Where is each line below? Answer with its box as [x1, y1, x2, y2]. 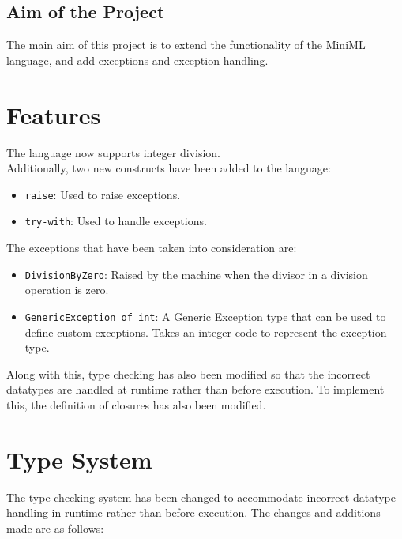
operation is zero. [24, 281, 109, 298]
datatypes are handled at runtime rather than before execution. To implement [6, 381, 385, 398]
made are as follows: [6, 519, 104, 536]
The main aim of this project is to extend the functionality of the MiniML [6, 36, 366, 53]
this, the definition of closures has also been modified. [6, 396, 266, 413]
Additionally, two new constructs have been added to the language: [6, 160, 331, 176]
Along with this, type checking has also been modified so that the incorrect [6, 365, 370, 382]
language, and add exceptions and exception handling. [6, 51, 269, 68]
